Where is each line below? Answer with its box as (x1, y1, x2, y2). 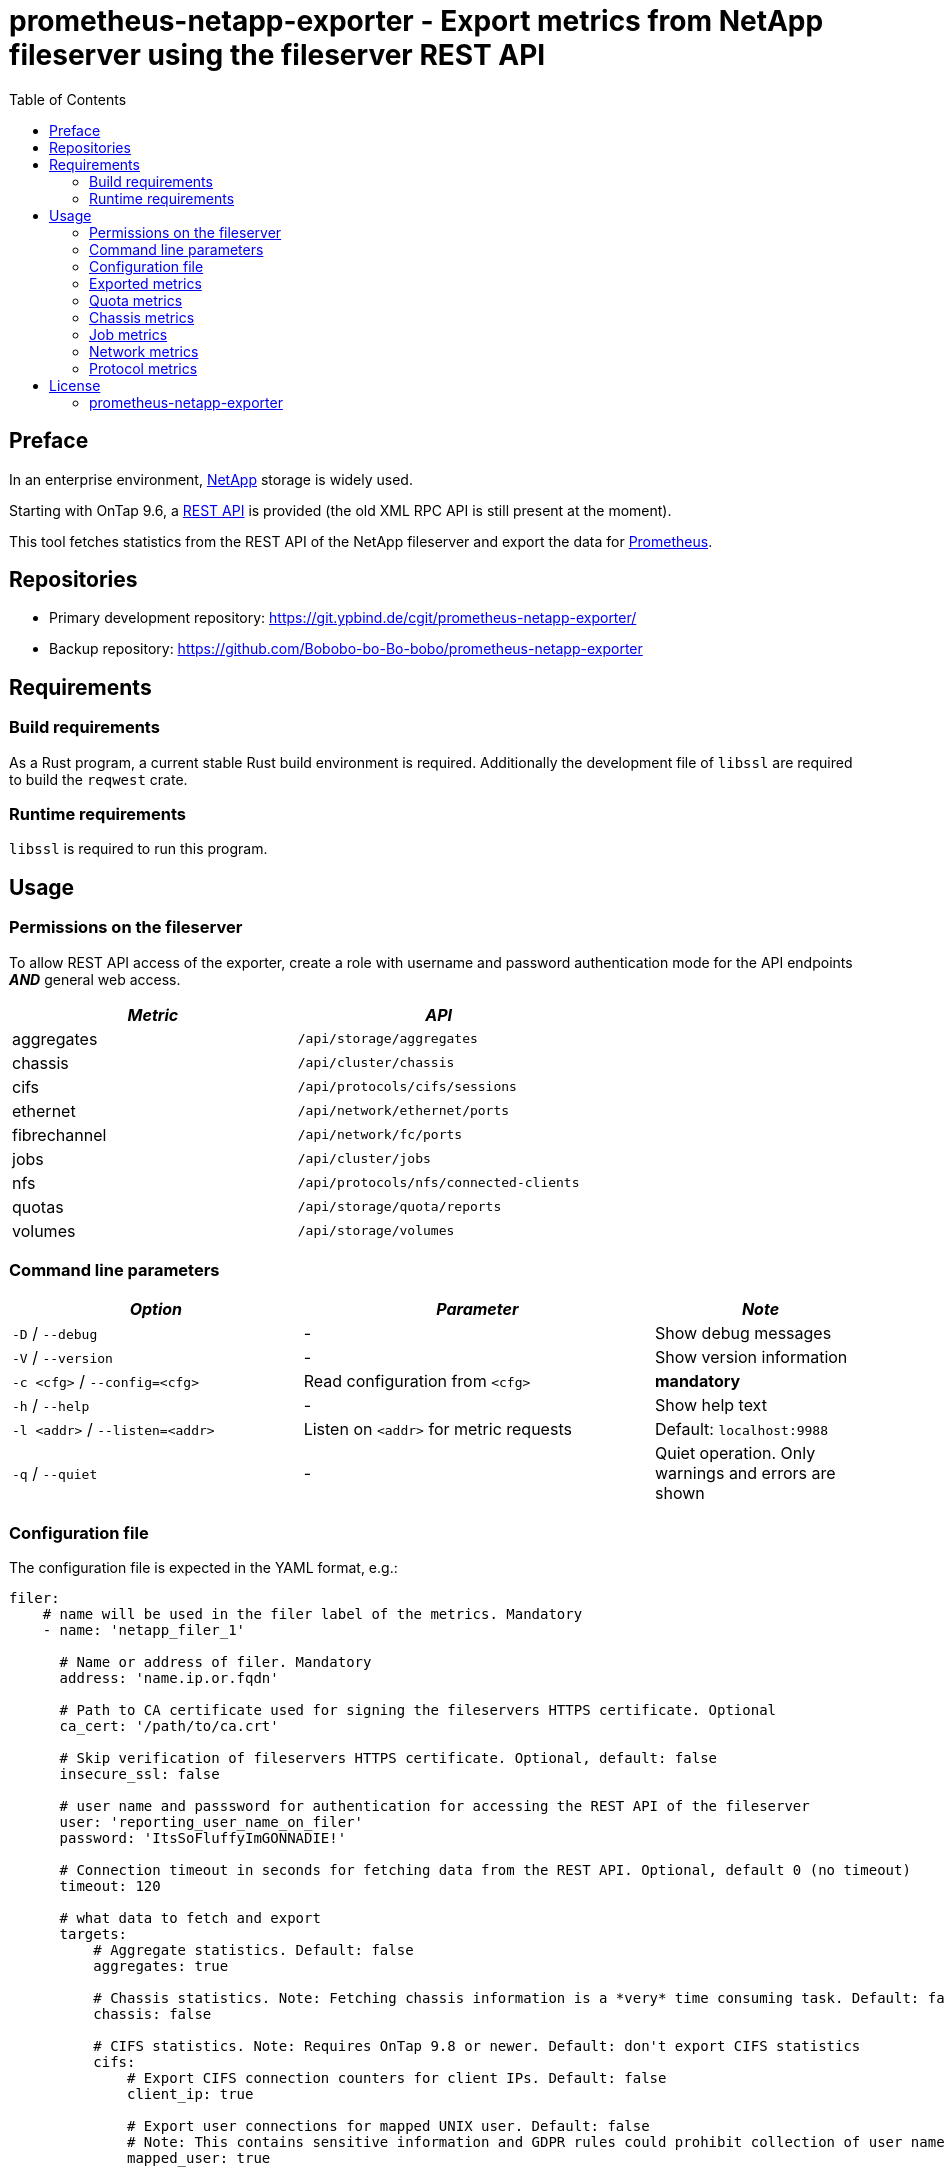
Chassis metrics (89, 308, 195, 326)
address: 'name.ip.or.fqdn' (59, 1670, 279, 1687)
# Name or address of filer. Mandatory (59, 1654, 372, 1671)
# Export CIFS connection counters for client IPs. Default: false (127, 2070, 667, 2087)
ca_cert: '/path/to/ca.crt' (59, 1718, 279, 1735)
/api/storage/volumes (297, 1223, 455, 1239)
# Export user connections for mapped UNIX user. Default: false (127, 2118, 650, 2135)
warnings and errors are (654, 1463, 836, 1484)
